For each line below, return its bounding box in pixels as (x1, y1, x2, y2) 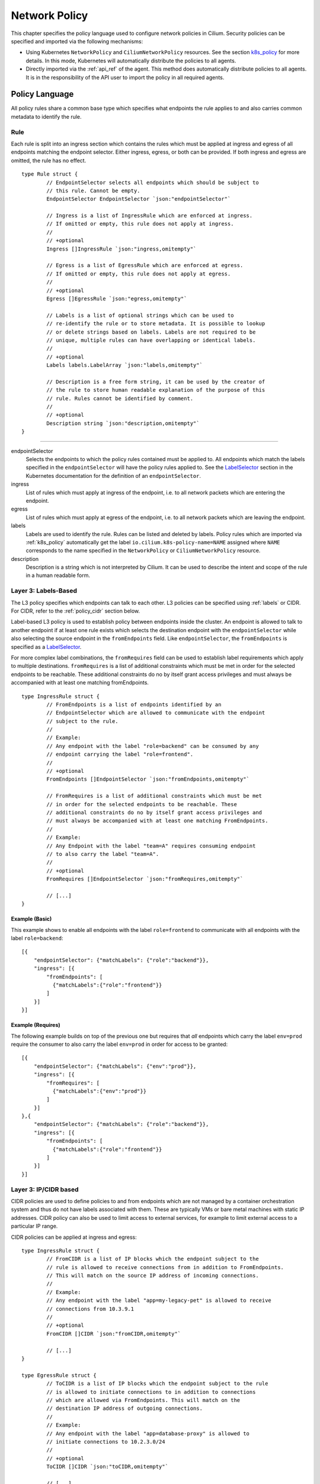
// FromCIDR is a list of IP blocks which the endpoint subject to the (46, 1255, 259, 1263)
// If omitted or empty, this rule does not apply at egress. (46, 270, 231, 277)
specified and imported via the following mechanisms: (11, 37, 143, 45)
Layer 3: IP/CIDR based (11, 1185, 79, 1193)
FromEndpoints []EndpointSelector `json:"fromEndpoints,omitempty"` (46, 776, 250, 783)
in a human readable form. (25, 572, 90, 579)
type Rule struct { (21, 171, 78, 177)
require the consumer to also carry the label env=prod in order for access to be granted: (11, 1041, 228, 1048)
